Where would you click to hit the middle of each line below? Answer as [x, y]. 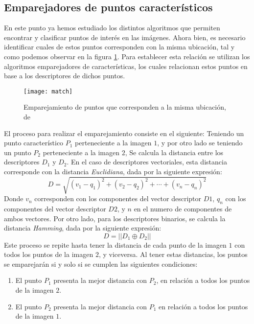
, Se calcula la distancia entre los [174, 152]
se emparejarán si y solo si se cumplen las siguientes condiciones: [101, 264]
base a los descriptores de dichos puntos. [65, 76]
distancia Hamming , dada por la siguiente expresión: [83, 228]
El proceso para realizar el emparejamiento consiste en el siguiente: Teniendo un [124, 133]
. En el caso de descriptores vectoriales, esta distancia [147, 162]
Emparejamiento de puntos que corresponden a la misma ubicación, [125, 107]
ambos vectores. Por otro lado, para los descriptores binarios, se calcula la [115, 218]
